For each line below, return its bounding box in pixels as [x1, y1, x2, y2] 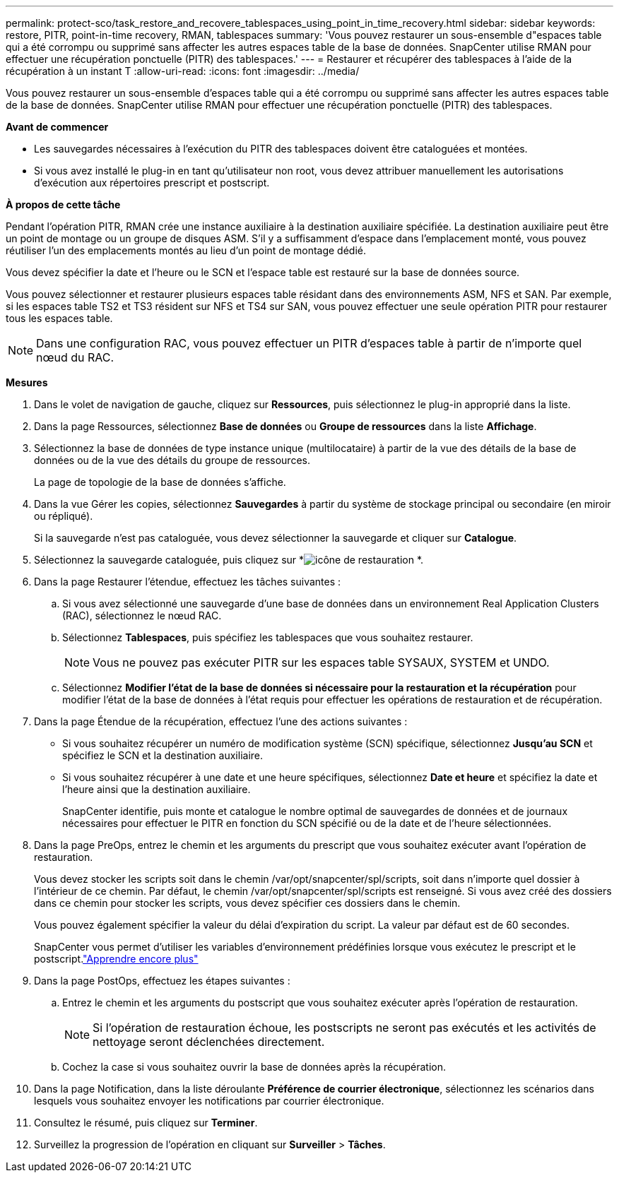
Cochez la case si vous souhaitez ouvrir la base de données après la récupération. [62, 1061, 446, 1073]
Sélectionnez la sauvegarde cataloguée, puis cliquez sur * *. [34, 554, 424, 566]
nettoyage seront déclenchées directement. [93, 1035, 325, 1049]
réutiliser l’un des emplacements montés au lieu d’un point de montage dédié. [6, 244, 366, 256]
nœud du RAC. [36, 350, 114, 364]
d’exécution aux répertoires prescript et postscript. [34, 177, 270, 189]
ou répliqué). [34, 510, 93, 522]
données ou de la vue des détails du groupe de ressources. [34, 454, 310, 466]
